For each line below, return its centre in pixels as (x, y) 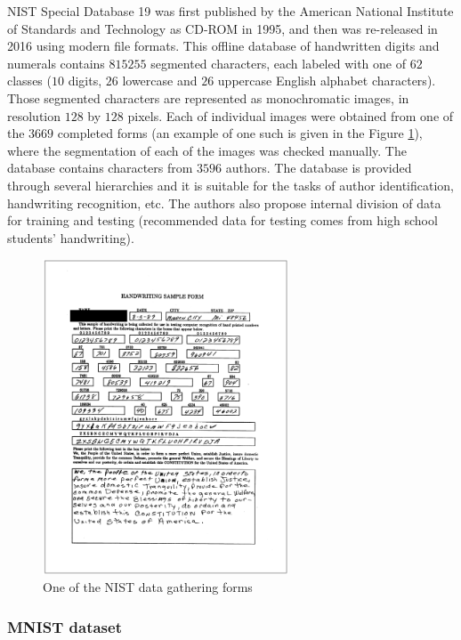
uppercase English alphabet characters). (327, 81)
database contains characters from (100, 168)
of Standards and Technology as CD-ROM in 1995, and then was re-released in (222, 28)
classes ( (29, 81)
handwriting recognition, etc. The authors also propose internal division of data (224, 203)
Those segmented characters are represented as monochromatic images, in (208, 97)
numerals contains (56, 63)
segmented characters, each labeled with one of (278, 63)
